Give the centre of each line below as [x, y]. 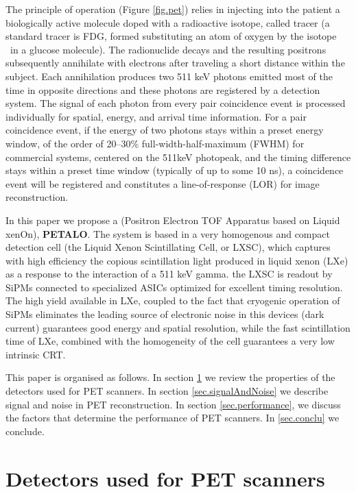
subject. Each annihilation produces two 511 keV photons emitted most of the [169, 76]
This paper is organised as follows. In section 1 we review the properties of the [170, 377]
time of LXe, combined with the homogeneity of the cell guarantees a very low [170, 341]
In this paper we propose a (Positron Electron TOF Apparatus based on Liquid [173, 220]
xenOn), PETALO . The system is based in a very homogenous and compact [168, 233]
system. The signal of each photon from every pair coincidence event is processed [176, 103]
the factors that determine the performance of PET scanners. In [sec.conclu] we [173, 418]
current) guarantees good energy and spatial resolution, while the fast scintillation [178, 327]
